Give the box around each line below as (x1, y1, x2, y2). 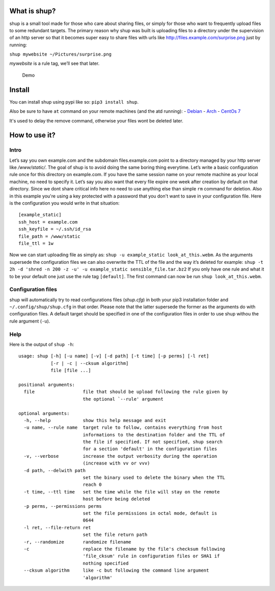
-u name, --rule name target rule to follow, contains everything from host (23, 425, 223, 431)
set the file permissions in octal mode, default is (82, 510, 217, 516)
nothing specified (82, 560, 129, 566)
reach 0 (82, 482, 102, 487)
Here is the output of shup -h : (9, 341, 74, 348)
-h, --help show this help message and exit (23, 417, 167, 423)
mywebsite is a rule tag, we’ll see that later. (9, 60, 100, 66)
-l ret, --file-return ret (23, 525, 91, 530)
